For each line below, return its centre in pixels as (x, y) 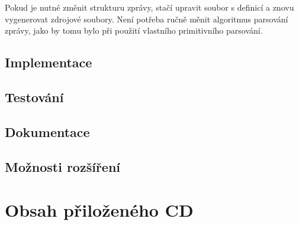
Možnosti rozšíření (63, 166)
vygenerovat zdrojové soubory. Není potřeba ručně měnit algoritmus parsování (147, 19)
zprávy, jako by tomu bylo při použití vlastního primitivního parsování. (134, 30)
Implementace (49, 62)
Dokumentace (47, 131)
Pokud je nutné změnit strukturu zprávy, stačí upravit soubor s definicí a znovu (149, 7)
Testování (34, 97)
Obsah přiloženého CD (99, 210)
